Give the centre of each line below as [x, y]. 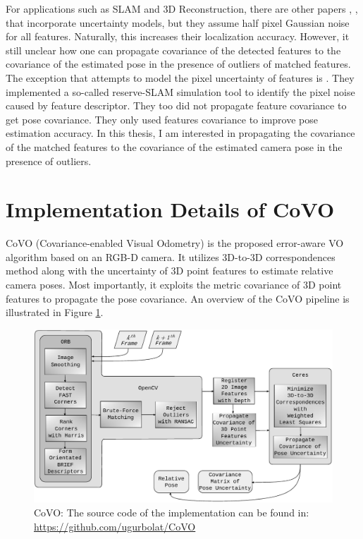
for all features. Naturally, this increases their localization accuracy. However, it [178, 36]
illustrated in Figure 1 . [55, 312]
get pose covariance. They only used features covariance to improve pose [162, 119]
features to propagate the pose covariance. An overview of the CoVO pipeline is [178, 298]
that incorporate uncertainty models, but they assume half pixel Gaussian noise [178, 22]
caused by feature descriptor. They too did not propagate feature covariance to [176, 105]
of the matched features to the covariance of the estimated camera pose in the [174, 146]
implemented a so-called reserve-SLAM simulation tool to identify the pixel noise [180, 91]
